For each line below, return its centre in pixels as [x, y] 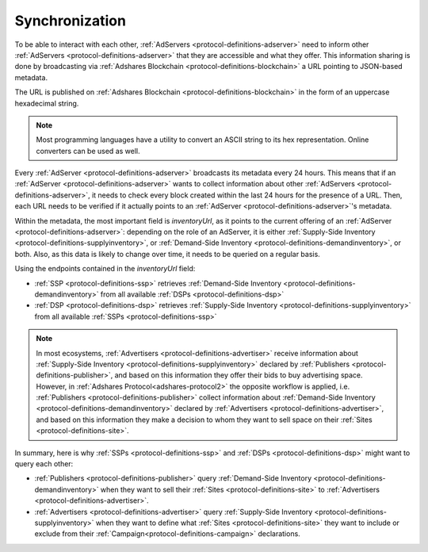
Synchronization [71, 21]
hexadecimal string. [47, 103]
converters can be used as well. [88, 151]
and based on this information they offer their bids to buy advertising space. [239, 375]
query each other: [44, 464]
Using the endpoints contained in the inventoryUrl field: [105, 269]
